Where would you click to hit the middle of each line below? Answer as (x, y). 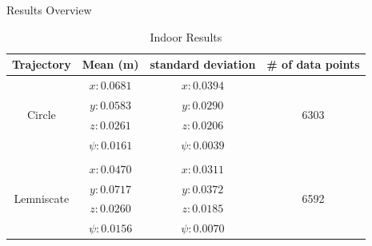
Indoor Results (186, 36)
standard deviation (203, 64)
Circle (41, 115)
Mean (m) (110, 64)
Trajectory (42, 64)
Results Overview (49, 10)
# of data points (313, 64)
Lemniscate (42, 198)
